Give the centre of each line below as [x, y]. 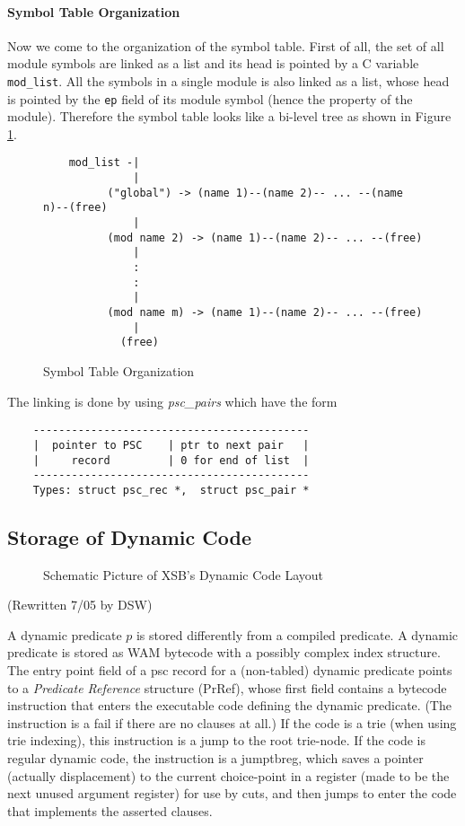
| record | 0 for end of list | [171, 460]
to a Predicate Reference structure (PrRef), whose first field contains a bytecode [227, 687]
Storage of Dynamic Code [129, 536]
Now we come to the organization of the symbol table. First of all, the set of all [226, 45]
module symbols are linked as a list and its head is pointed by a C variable [213, 63]
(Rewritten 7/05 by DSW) [80, 605]
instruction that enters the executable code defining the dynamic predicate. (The [229, 705]
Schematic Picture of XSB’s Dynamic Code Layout [183, 574]
